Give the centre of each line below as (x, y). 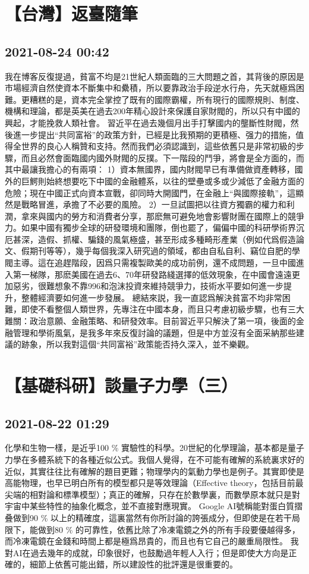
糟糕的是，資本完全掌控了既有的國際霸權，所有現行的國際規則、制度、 (167, 99)
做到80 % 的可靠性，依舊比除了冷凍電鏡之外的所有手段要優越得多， (169, 529)
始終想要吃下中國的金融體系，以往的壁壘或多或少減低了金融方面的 (175, 181)
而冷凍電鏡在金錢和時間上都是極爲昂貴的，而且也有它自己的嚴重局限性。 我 (152, 541)
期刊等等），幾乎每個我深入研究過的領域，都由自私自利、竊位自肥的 (160, 251)
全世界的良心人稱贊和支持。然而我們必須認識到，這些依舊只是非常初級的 (154, 146)
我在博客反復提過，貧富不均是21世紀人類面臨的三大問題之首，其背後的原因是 (154, 76)
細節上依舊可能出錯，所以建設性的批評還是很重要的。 (133, 564)
